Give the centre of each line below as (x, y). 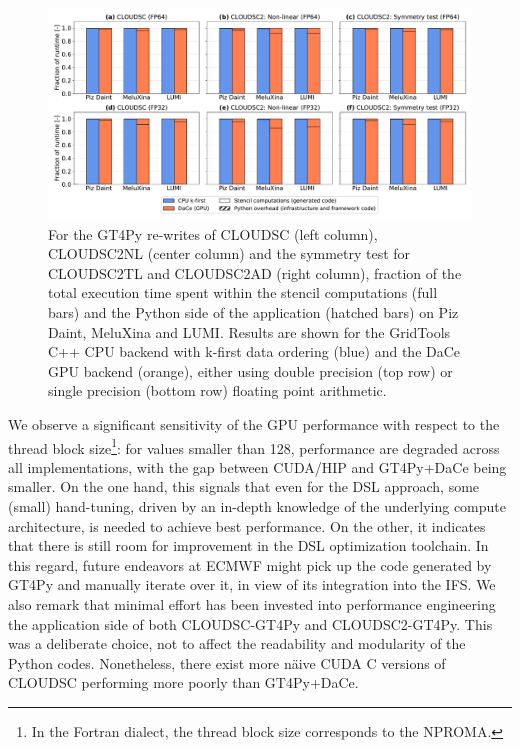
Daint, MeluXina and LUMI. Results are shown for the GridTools (249, 331)
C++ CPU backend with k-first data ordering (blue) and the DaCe (254, 351)
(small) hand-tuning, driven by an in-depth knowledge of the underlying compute (257, 505)
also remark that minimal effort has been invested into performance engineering (252, 603)
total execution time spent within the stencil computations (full (243, 292)
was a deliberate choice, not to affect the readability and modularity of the (237, 643)
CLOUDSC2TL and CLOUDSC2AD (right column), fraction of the (255, 272)
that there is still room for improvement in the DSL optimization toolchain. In (248, 545)
